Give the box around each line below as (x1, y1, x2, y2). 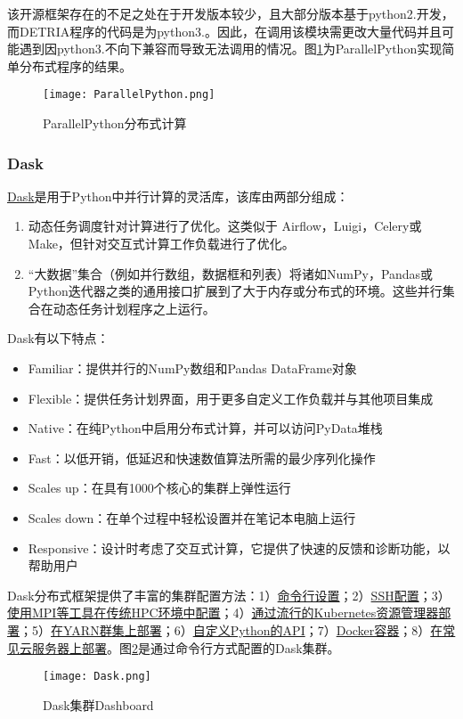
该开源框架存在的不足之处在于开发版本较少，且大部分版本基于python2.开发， (7, 4, 454, 22)
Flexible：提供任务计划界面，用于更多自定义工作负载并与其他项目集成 (28, 388, 434, 407)
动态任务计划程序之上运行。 (53, 298, 215, 317)
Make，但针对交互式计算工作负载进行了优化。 (28, 234, 295, 253)
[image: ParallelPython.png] (43, 88, 215, 102)
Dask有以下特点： (7, 329, 110, 347)
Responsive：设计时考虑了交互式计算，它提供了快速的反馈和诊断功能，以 (28, 538, 451, 557)
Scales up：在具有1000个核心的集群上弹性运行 (28, 478, 291, 497)
